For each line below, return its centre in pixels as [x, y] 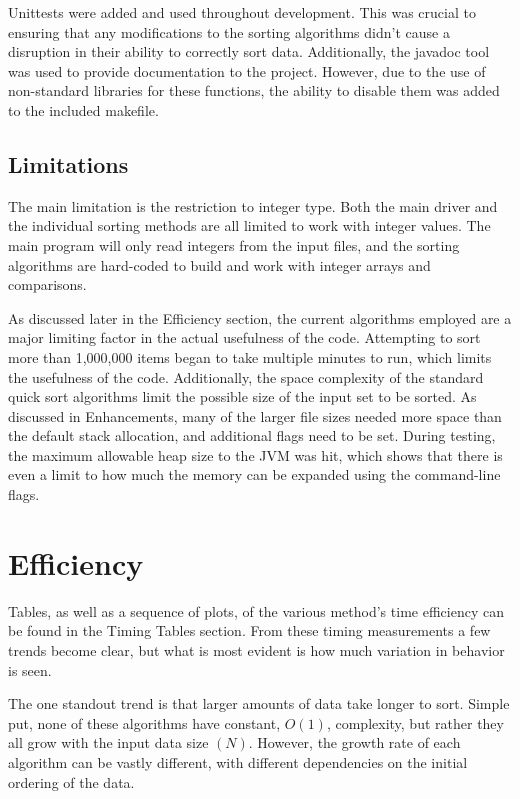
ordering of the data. [71, 781]
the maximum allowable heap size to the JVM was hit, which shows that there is [255, 454]
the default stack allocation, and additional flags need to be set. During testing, [252, 435]
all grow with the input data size [108, 742]
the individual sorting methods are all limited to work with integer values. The [249, 225]
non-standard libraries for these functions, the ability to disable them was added [254, 90]
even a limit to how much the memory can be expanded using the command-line [254, 474]
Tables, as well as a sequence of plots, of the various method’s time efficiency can [256, 610]
